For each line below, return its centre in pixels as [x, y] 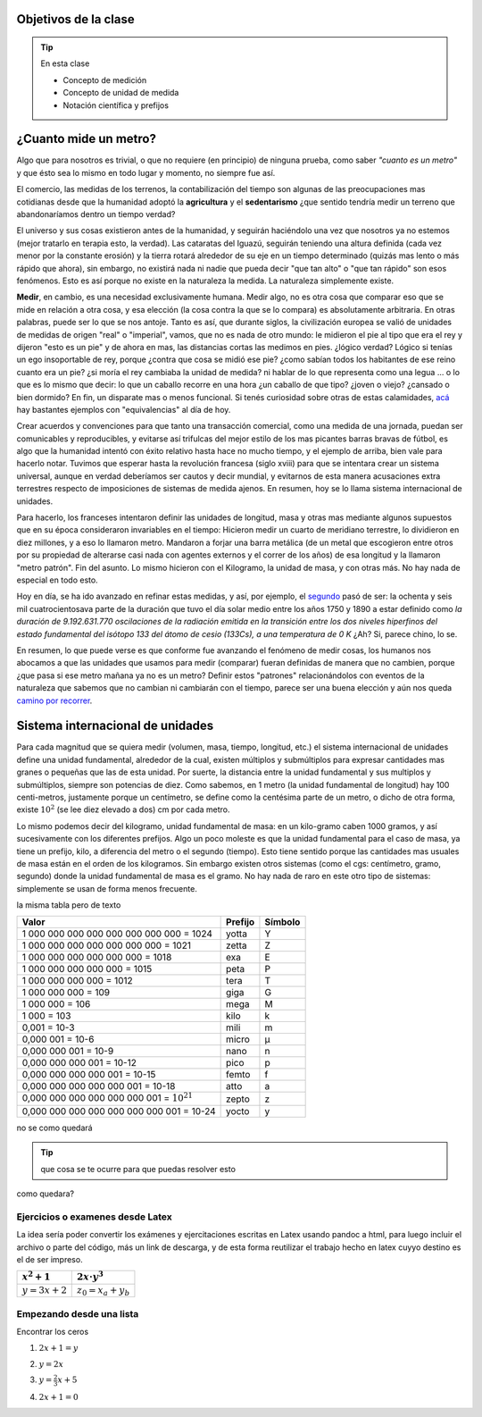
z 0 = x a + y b [104, 1291]
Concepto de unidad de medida [121, 93]
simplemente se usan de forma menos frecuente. [107, 888]
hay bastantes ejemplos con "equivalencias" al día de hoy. [124, 409]
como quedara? [46, 1194]
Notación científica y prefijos [116, 105]
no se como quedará [54, 1128]
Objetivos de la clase [75, 19]
